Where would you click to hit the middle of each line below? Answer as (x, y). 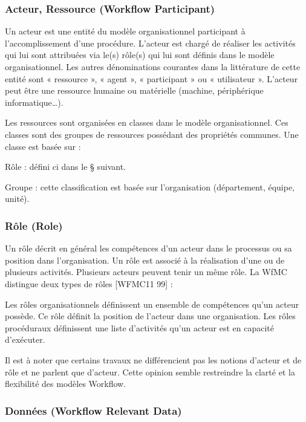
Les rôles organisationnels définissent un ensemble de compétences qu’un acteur (152, 304)
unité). (17, 199)
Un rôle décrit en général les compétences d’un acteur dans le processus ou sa (148, 248)
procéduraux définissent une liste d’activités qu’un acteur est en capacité (140, 327)
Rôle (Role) (34, 225)
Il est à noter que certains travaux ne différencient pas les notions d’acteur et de (153, 359)
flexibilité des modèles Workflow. (66, 384)
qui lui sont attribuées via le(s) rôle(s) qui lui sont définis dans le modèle (140, 55)
